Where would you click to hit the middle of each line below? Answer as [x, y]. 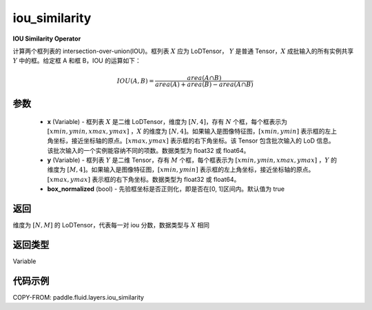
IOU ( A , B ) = [135, 81]
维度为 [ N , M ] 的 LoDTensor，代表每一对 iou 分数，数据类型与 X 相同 [111, 225]
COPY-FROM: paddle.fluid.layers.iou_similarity [79, 297]
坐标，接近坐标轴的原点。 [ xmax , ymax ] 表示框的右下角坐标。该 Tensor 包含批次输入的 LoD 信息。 [194, 141]
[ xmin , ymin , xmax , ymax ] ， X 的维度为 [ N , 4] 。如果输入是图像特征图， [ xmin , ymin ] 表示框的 [186, 131]
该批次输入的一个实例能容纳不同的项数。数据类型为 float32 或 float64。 [148, 150]
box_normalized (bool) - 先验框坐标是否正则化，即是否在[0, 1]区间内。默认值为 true [166, 189]
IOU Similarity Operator [47, 39]
